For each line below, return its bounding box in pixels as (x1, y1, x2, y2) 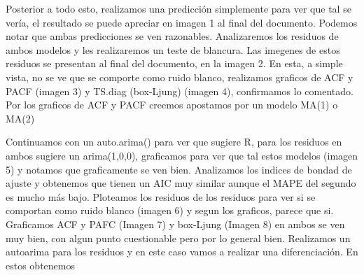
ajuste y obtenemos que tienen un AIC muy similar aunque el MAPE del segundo (6, 176, 356, 190)
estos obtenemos (6, 258, 75, 272)
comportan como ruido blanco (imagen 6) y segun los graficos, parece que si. (6, 203, 334, 218)
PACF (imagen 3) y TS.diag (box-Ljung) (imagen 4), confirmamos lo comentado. (6, 83, 353, 98)
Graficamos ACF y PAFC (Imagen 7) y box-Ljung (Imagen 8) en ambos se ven (6, 216, 345, 231)
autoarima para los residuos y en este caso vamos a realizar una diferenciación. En (6, 244, 358, 259)
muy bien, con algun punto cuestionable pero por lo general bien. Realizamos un (6, 230, 351, 245)
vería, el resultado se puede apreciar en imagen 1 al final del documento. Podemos (6, 15, 358, 29)
